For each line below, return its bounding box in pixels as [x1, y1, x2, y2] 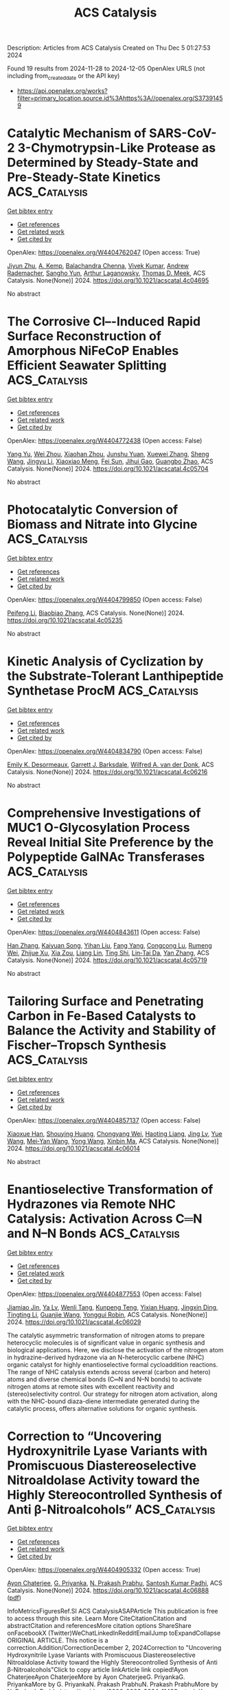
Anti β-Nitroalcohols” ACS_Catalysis [7, 1501, 216, 1517]
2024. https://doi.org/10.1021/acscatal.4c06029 [7, 1318, 141, 1326]
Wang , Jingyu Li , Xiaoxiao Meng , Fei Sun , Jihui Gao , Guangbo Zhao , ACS [7, 457, 214, 465]
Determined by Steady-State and [7, 155, 199, 170]
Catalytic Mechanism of [7, 125, 146, 141]
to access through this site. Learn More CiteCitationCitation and [7, 1614, 187, 1622]
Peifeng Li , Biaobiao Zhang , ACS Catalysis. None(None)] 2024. [7, 609, 185, 617]
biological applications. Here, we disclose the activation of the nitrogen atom [7, 1345, 224, 1354]
